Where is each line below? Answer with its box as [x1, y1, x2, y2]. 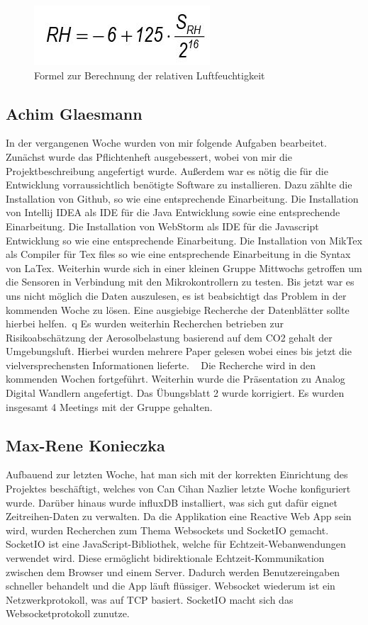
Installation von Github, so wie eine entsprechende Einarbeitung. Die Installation [6, 191, 359, 205]
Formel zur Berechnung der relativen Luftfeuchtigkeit [34, 67, 265, 82]
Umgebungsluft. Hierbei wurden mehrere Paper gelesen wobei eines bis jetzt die [6, 344, 352, 359]
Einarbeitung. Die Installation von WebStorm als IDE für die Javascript [6, 218, 319, 233]
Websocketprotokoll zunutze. [6, 606, 130, 621]
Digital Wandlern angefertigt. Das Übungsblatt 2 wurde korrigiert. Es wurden [6, 385, 345, 400]
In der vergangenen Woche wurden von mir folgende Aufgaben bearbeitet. [6, 135, 327, 150]
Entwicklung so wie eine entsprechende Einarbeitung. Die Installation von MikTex [6, 232, 362, 247]
